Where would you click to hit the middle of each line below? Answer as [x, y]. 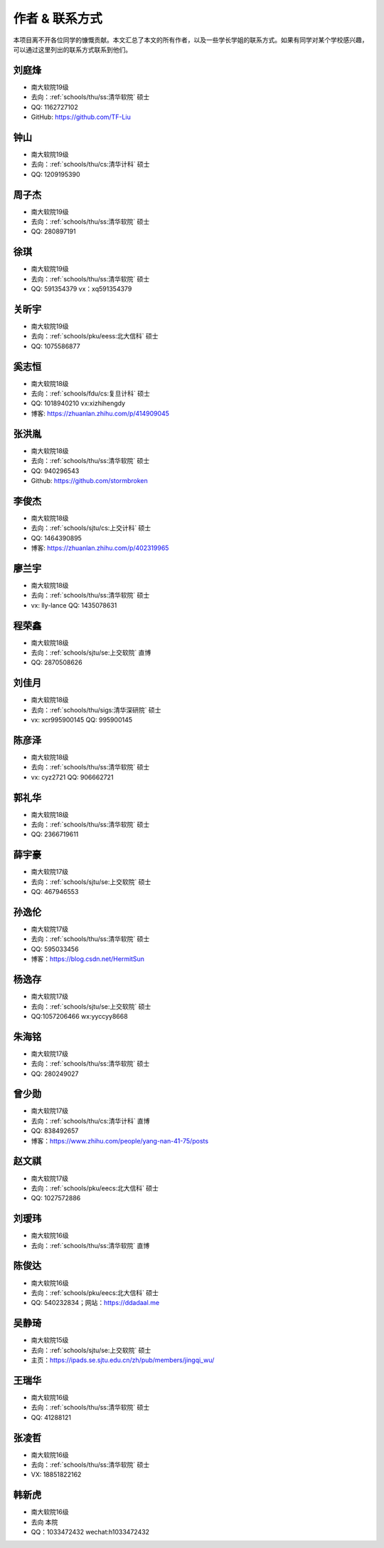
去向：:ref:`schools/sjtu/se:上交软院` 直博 [91, 653]
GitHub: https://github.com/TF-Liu [81, 117]
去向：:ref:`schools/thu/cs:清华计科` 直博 [90, 1121]
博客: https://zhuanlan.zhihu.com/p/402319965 [100, 548]
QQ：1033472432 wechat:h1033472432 [90, 1532]
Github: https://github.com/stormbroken [90, 480]
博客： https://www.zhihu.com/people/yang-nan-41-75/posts [120, 1141]
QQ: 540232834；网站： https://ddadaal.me [95, 1303]
